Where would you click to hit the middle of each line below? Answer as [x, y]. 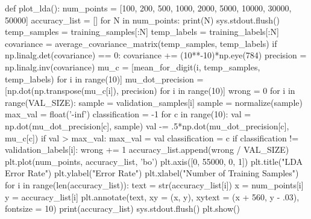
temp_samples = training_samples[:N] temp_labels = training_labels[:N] [142, 32]
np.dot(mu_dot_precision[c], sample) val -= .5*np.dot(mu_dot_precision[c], [147, 125]
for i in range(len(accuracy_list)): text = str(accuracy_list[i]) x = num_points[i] [154, 184]
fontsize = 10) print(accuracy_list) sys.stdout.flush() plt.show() [122, 208]
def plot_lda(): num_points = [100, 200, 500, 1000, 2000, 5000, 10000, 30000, [148, 8]
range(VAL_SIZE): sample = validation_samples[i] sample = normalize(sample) [154, 102]
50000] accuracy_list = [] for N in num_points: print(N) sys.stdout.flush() [143, 20]
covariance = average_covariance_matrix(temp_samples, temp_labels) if [141, 43]
